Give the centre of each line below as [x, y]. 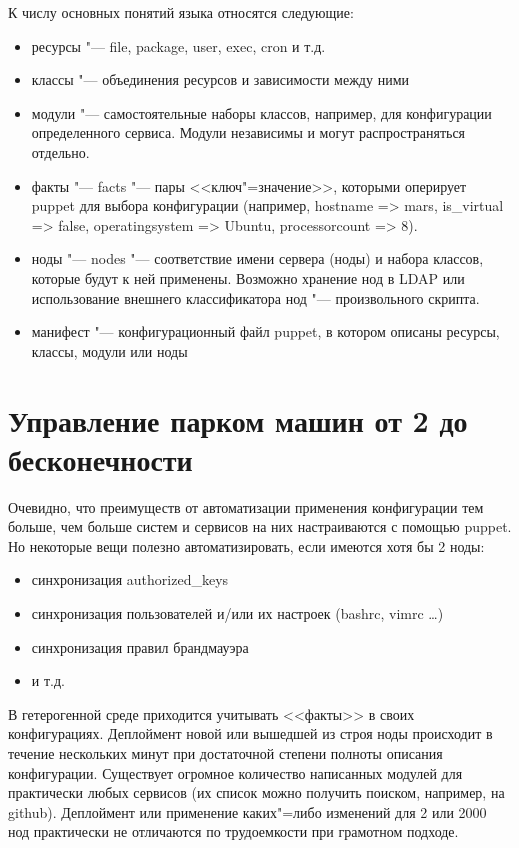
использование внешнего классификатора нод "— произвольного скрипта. [255, 297]
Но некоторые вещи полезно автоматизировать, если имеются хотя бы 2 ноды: [246, 545]
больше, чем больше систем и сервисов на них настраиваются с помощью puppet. [260, 526]
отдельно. [60, 151]
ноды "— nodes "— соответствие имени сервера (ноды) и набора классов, [257, 258]
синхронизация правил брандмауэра [140, 646]
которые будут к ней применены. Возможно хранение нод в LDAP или [248, 277]
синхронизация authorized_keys [130, 579]
